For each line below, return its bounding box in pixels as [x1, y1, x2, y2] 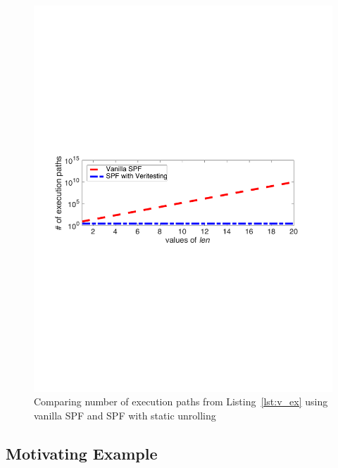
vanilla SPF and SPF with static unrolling [34, 408, 216, 423]
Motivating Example [6, 443, 158, 464]
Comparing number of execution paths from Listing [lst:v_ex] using [34, 394, 328, 409]
